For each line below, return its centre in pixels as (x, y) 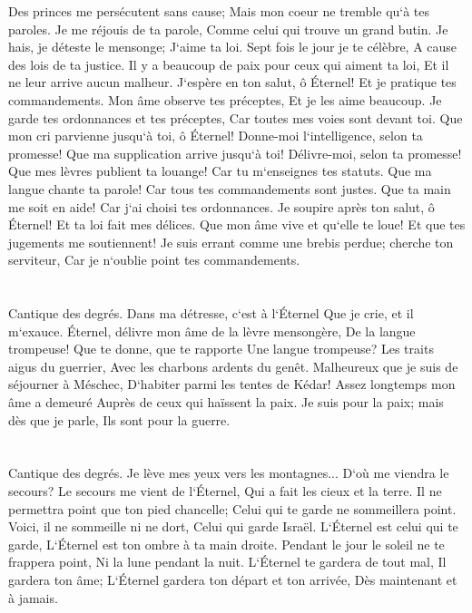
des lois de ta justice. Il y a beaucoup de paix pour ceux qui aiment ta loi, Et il (229, 64)
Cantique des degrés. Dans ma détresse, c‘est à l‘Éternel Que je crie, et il (211, 313)
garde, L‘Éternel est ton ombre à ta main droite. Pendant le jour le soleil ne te (226, 544)
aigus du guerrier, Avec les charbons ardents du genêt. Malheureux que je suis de (233, 366)
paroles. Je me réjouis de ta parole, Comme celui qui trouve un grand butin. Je (228, 29)
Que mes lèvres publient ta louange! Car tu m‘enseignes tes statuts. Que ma (220, 171)
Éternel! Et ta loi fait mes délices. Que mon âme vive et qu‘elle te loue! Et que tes (237, 224)
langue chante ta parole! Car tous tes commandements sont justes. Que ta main (230, 188)
